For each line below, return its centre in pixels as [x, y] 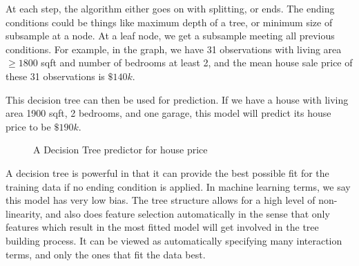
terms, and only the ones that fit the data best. [106, 254]
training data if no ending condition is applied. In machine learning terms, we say [178, 186]
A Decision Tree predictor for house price [120, 150]
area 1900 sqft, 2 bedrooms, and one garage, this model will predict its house [168, 113]
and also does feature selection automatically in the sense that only [188, 213]
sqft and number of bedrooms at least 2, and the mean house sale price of [197, 63]
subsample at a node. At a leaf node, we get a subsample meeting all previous [170, 36]
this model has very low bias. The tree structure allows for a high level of [161, 200]
